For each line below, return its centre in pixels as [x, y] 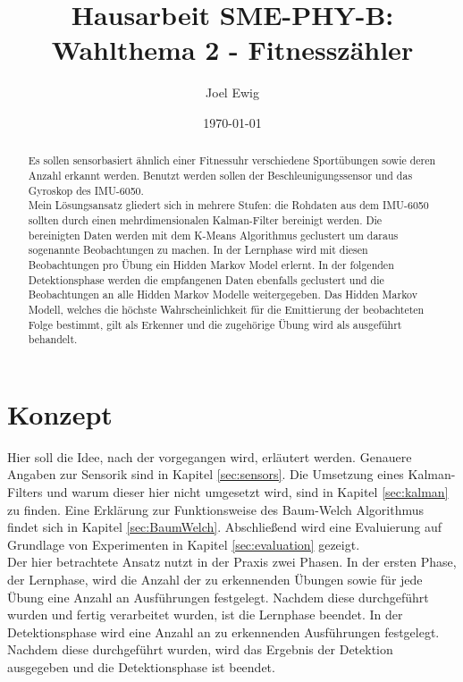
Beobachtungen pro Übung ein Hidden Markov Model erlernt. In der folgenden [211, 264]
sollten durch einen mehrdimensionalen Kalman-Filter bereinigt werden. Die [205, 219]
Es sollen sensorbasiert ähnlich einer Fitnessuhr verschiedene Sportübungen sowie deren [232, 160]
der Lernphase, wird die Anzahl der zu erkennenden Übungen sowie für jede [215, 579]
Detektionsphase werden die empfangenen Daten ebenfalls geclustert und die [206, 279]
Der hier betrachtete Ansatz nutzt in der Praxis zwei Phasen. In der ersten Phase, [232, 562]
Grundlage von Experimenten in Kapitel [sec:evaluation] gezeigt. [184, 544]
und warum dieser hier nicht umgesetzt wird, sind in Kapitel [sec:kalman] [248, 491]
